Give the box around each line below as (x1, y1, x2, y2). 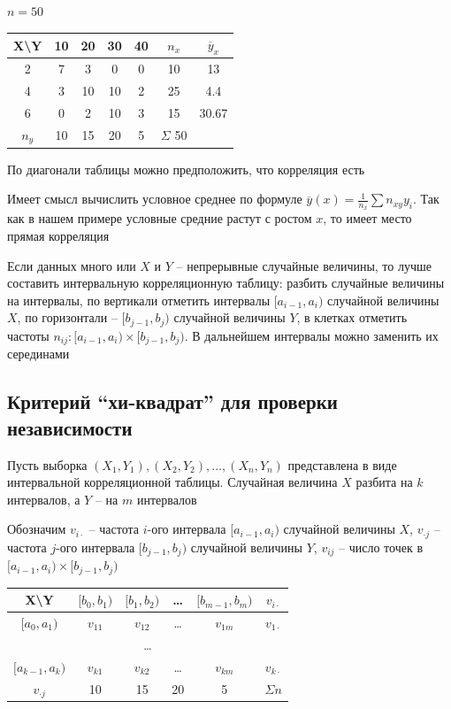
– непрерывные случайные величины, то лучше (176, 256, 432, 274)
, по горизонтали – (17, 308, 118, 327)
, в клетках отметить (296, 308, 408, 327)
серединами (7, 344, 70, 363)
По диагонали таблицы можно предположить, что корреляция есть (7, 159, 365, 178)
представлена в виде (287, 455, 397, 474)
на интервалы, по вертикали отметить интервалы (7, 290, 271, 309)
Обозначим (7, 520, 66, 538)
